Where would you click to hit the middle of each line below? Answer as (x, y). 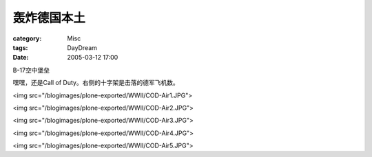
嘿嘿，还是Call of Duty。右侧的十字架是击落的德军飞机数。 (96, 83)
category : (27, 38)
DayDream (82, 47)
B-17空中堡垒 (31, 70)
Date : (21, 58)
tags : (20, 47)
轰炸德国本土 (49, 18)
